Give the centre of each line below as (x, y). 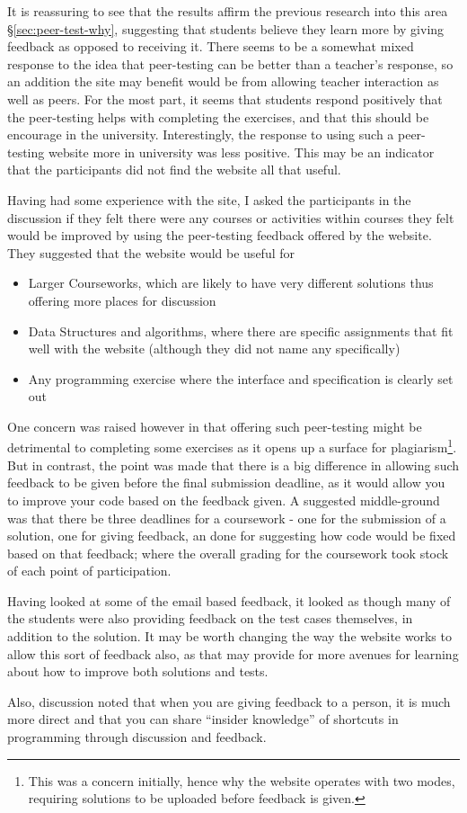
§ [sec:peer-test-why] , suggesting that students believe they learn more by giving (226, 28)
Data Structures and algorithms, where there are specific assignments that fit (241, 331)
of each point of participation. (89, 571)
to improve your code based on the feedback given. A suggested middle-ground (224, 500)
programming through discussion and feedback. (137, 737)
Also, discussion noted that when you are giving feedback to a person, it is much (229, 701)
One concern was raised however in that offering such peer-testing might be (215, 426)
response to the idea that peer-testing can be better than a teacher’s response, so (230, 63)
